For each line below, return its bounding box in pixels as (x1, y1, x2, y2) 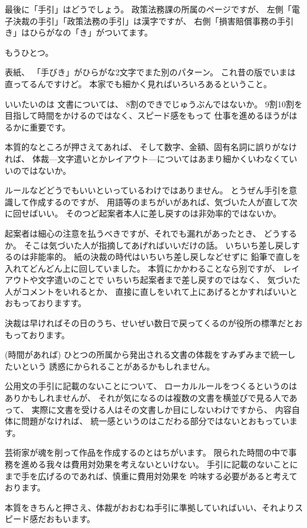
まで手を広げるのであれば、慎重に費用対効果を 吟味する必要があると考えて (5, 469, 298, 482)
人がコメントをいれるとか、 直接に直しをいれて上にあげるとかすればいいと (5, 285, 298, 297)
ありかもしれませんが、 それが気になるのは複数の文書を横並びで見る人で (5, 392, 289, 404)
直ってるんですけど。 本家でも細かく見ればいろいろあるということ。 (5, 77, 272, 90)
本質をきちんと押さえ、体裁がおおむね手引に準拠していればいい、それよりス (5, 501, 303, 513)
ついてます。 (104, 26, 153, 39)
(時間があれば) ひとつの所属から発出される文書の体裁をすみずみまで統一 (5, 348, 287, 361)
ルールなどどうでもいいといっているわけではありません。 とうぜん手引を (5, 184, 289, 196)
